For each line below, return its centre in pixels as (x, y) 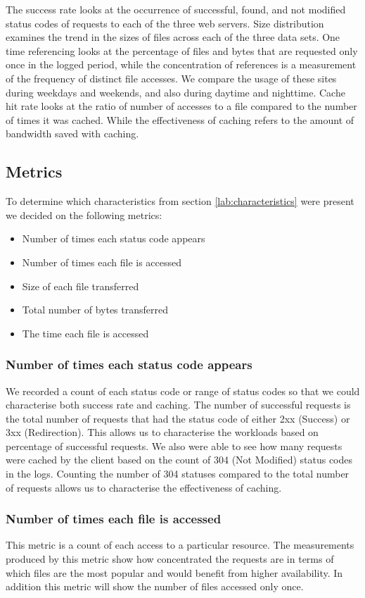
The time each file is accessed (85, 333)
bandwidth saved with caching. (72, 133)
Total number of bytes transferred (95, 310)
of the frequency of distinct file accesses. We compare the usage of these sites (171, 78)
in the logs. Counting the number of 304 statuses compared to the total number (178, 474)
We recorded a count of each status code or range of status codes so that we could (183, 391)
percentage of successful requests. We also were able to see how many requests (174, 446)
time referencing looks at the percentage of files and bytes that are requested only (182, 50)
